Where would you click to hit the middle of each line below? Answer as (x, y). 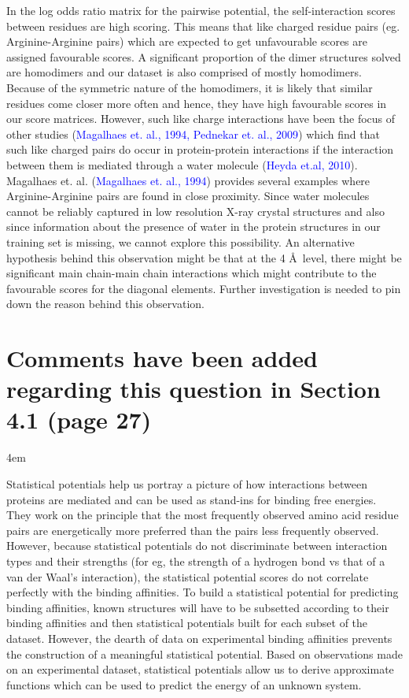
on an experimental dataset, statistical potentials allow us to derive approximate (200, 669)
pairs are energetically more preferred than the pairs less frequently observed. (193, 530)
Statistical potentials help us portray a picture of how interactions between (187, 483)
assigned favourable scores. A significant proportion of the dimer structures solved (204, 56)
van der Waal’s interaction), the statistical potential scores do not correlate (188, 576)
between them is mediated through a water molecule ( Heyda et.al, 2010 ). (182, 164)
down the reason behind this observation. (105, 304)
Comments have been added (162, 358)
